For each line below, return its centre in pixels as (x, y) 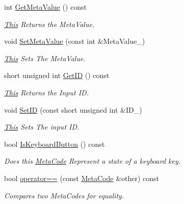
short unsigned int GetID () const (57, 75)
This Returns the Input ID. (46, 92)
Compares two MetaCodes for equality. (64, 195)
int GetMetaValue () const (45, 7)
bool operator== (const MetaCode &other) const (82, 178)
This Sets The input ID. (42, 127)
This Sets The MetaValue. (45, 58)
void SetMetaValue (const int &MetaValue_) (75, 41)
